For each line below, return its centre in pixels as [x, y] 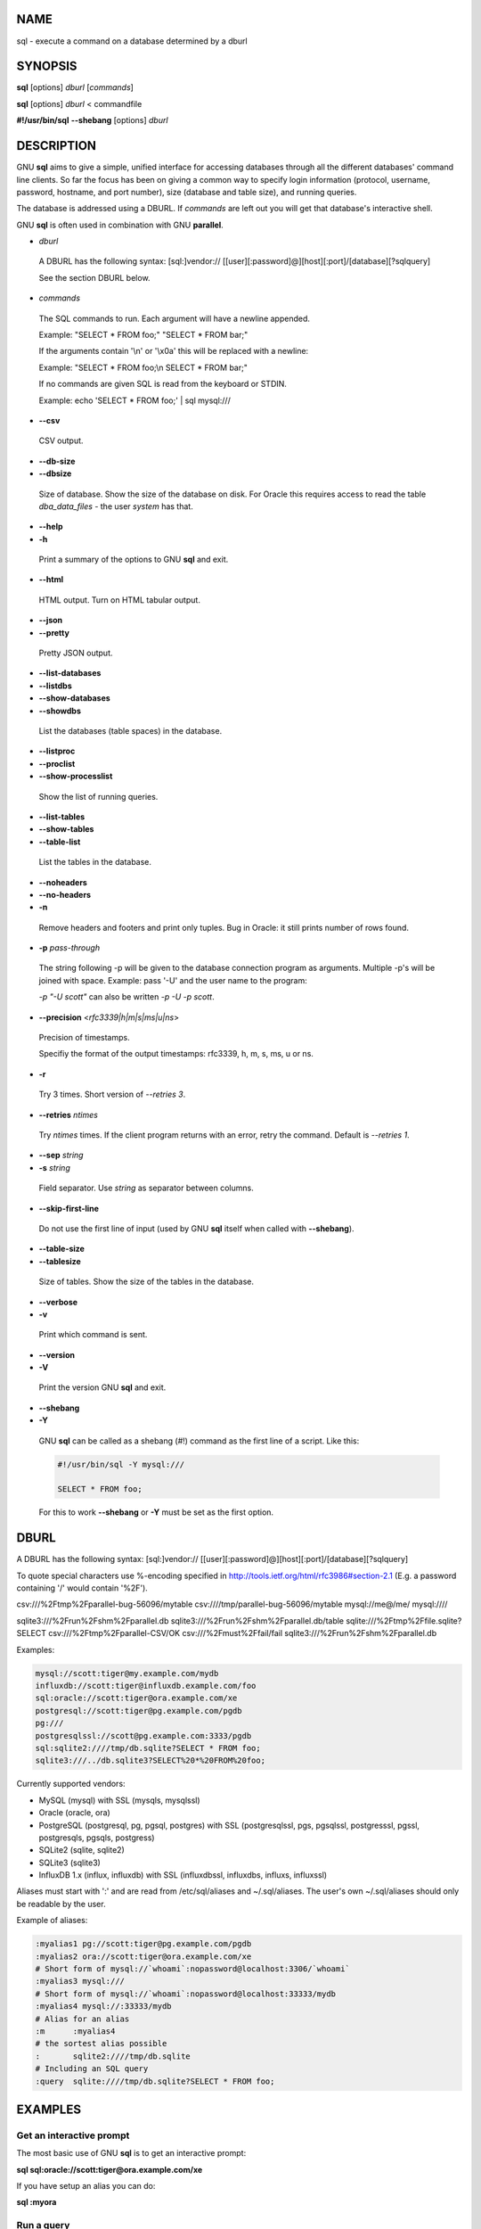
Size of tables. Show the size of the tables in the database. [146, 1282]
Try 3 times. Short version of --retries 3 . [112, 1094]
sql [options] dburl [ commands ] [75, 87]
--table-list [60, 842]
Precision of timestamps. [84, 1038]
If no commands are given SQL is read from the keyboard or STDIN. [163, 384]
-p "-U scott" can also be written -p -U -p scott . [126, 997]
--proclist [57, 763]
